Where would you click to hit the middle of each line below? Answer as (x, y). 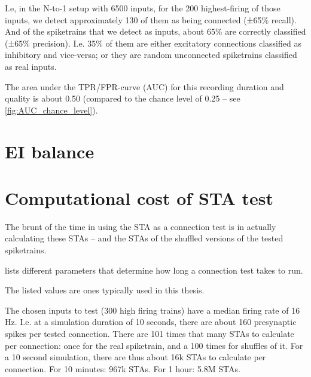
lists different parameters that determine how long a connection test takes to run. (154, 270)
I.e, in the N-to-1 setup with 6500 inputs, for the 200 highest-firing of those (143, 8)
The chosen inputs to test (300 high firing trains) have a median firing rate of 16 (153, 310)
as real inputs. (31, 66)
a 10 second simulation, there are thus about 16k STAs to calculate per (135, 357)
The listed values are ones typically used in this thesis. (105, 290)
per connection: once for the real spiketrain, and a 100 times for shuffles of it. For (154, 345)
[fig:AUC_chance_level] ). (51, 110)
